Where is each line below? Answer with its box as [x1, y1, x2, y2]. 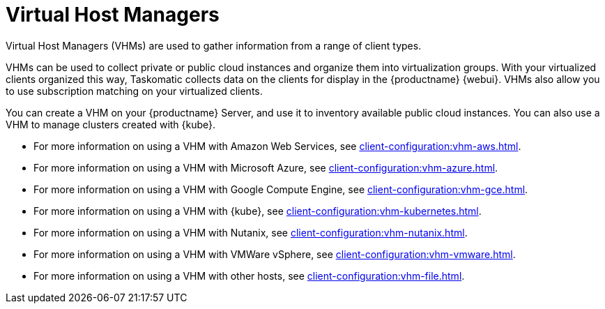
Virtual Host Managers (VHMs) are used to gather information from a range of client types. [6, 39, 422, 52]
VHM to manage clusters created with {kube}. [6, 118, 216, 130]
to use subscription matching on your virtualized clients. [6, 84, 263, 97]
